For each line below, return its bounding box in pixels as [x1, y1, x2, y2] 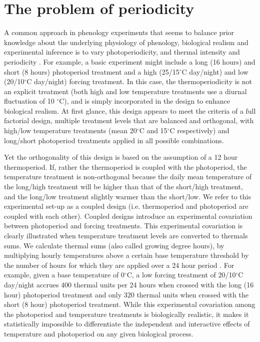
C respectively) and [169, 125, 229, 136]
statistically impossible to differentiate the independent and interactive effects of [4, 318, 250, 329]
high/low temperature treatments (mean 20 [4, 125, 137, 136]
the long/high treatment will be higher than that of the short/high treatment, [4, 181, 243, 192]
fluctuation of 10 [4, 96, 54, 106]
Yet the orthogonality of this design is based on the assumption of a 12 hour [4, 152, 238, 162]
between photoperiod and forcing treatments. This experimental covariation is [4, 220, 243, 231]
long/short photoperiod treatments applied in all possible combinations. [4, 135, 224, 145]
